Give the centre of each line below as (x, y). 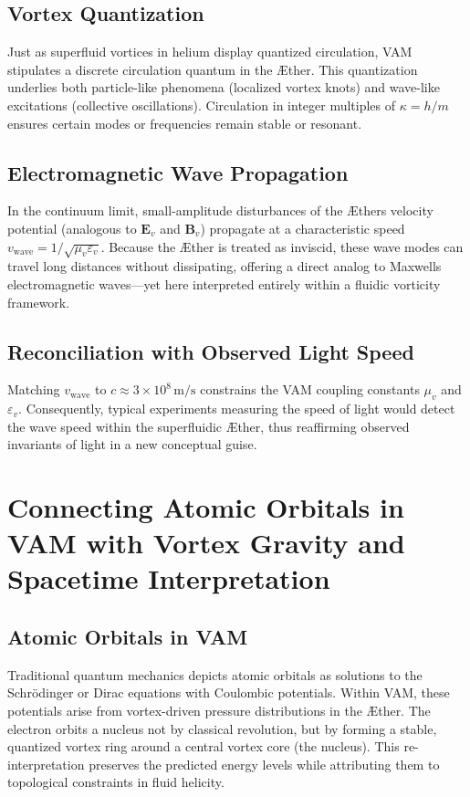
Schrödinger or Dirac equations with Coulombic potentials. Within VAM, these (229, 692)
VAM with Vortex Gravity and (206, 543)
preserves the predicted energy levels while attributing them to (264, 764)
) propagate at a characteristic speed (303, 228)
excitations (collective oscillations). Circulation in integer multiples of (202, 105)
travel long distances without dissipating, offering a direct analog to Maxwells (225, 266)
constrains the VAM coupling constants (310, 389)
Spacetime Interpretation (169, 578)
